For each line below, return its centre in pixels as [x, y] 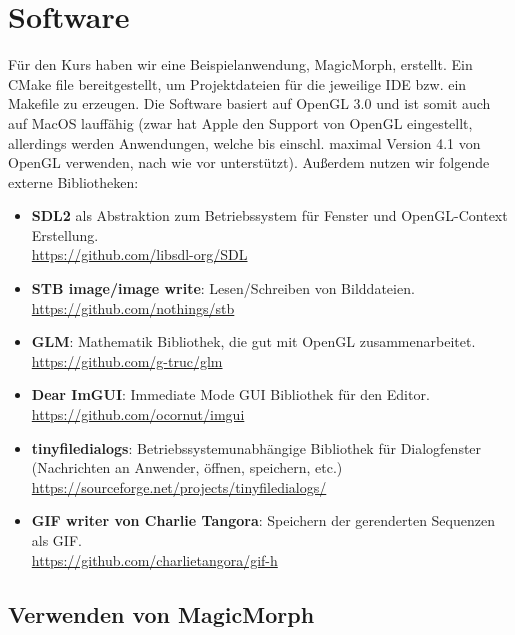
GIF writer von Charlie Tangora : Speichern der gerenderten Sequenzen [263, 520]
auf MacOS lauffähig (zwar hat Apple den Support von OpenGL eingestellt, [240, 122]
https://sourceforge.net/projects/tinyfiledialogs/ [179, 486]
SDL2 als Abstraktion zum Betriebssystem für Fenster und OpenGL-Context [269, 215]
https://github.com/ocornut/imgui [138, 414]
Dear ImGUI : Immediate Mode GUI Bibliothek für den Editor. [230, 394]
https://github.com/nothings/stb [133, 307]
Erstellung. [65, 234]
